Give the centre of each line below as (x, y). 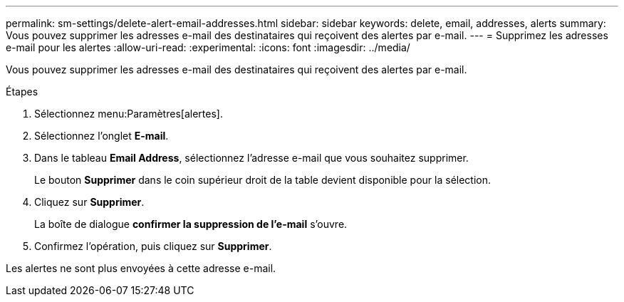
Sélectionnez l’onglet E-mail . (102, 136)
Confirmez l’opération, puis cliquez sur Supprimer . (153, 246)
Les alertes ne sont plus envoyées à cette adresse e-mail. (141, 268)
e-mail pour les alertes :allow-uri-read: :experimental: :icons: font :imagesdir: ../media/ (208, 47)
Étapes (22, 92)
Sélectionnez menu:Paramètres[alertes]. (129, 114)
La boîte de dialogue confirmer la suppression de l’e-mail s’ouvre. (191, 224)
